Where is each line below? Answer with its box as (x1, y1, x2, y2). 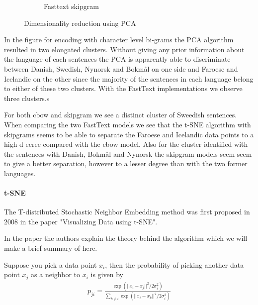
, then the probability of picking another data (105, 259, 244, 270)
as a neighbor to (31, 269, 80, 280)
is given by (90, 269, 123, 280)
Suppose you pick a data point (4, 259, 97, 270)
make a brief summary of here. (4, 243, 97, 253)
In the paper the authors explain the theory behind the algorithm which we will (4, 233, 248, 243)
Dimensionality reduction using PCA (24, 17, 136, 28)
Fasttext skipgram (44, 1, 99, 11)
